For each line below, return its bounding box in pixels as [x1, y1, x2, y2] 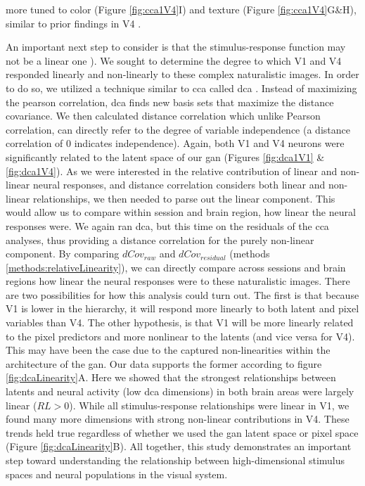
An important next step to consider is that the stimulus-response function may [6, 39, 346, 54]
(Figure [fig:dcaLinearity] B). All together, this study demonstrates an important [6, 439, 352, 454]
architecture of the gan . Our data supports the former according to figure [6, 356, 322, 371]
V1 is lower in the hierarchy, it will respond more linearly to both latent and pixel [6, 301, 359, 316]
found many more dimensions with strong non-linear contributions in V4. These [6, 411, 350, 426]
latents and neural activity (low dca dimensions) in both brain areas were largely [6, 384, 354, 399]
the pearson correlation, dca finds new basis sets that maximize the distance [6, 94, 334, 109]
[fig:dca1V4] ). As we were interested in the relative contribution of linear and [6, 163, 338, 178]
